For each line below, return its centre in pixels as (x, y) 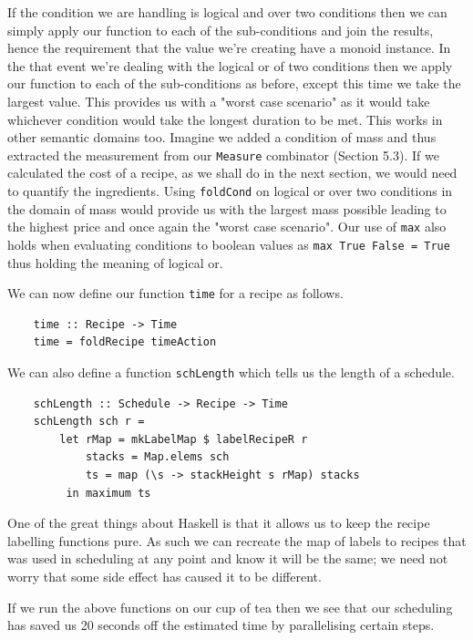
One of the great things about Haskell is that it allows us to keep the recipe (219, 523)
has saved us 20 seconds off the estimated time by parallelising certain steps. (221, 625)
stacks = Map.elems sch (157, 457)
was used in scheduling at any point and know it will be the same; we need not (228, 558)
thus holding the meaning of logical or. (115, 262)
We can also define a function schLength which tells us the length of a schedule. (231, 372)
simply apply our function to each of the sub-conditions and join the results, (221, 30)
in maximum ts (108, 493)
